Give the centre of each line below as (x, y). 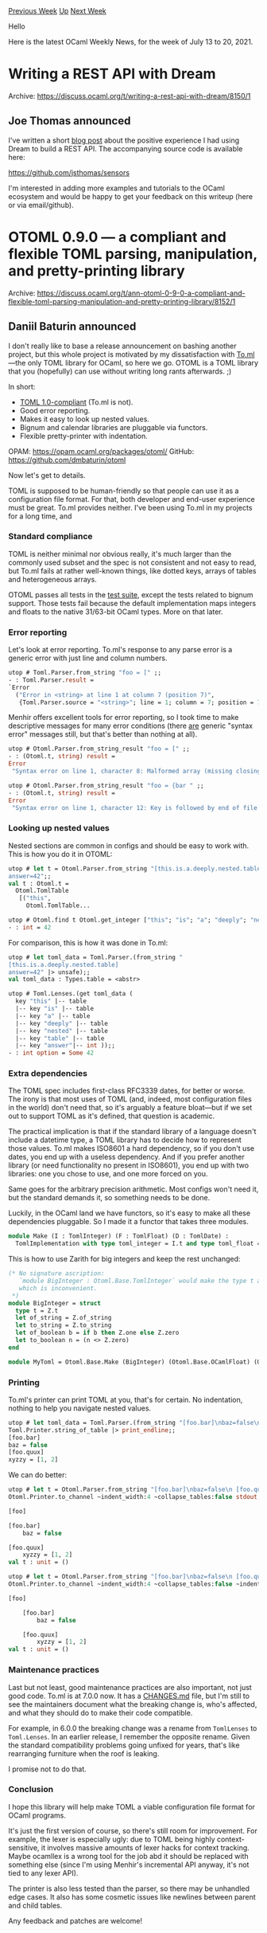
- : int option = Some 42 (51, 1053)
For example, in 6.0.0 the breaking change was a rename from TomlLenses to (133, 1728)
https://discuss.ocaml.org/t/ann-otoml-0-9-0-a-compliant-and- (141, 293)
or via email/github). (41, 205)
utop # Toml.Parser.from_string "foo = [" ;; (85, 673)
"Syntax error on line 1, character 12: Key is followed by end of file (135, 808)
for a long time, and (40, 516)
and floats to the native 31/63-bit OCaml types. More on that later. (116, 612)
